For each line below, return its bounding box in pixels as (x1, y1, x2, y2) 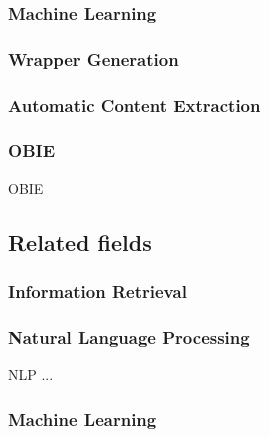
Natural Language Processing (8, 324, 250, 349)
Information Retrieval (8, 279, 187, 304)
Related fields (8, 226, 152, 257)
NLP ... (8, 364, 54, 385)
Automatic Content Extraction (8, 92, 261, 117)
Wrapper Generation (8, 46, 179, 71)
